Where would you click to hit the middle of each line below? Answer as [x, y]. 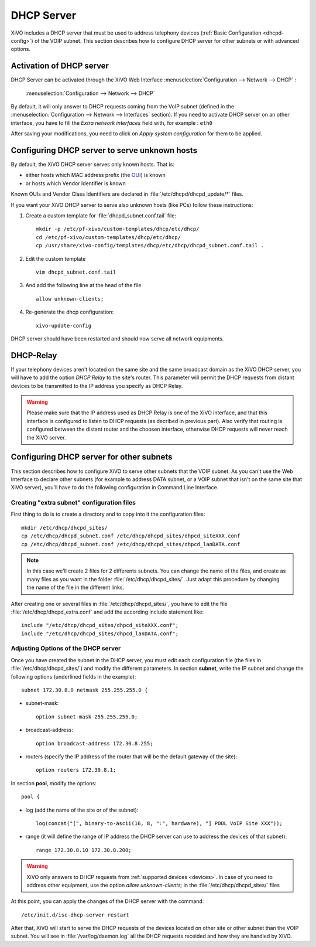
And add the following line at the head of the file [83, 285]
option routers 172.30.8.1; [76, 770]
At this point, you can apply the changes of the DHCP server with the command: [107, 901]
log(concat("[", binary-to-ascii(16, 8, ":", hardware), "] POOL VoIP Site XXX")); [159, 823]
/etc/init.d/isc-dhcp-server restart [75, 915]
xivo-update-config [64, 326]
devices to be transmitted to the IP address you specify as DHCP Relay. [97, 386]
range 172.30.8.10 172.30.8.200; [84, 850]
